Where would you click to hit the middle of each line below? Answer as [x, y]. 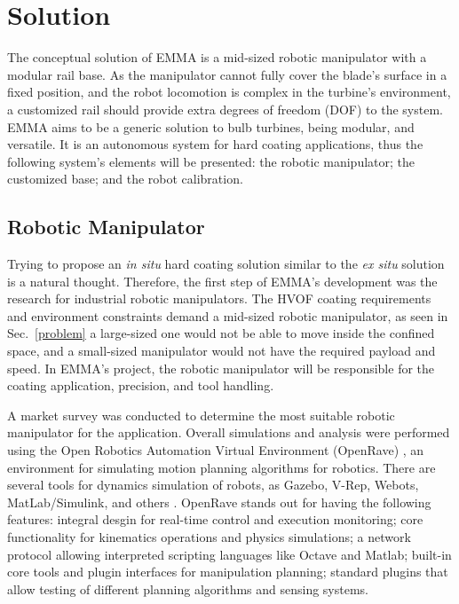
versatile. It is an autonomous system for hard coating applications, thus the [215, 144]
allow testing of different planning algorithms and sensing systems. [188, 588]
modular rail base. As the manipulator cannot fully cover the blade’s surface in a [227, 74]
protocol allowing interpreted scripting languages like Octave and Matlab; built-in [229, 554]
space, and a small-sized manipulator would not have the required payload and [222, 351]
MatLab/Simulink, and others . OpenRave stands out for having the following [219, 502]
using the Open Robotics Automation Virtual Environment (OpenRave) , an [216, 450]
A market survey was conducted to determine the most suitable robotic [201, 415]
